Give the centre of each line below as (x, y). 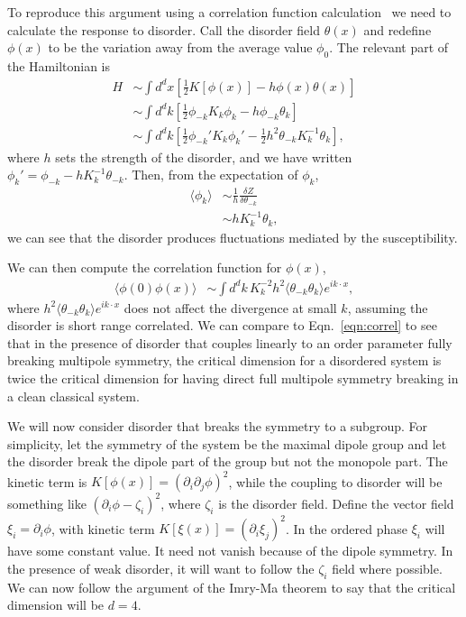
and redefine (397, 29)
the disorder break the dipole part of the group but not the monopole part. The (228, 461)
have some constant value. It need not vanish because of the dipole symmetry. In (230, 551)
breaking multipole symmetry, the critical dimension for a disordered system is (224, 360)
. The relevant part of (389, 47)
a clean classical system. (73, 396)
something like (47, 503)
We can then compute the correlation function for (145, 267)
